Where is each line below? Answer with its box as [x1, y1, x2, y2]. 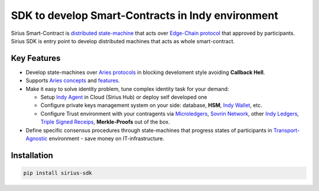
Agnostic [25, 135, 48, 142]
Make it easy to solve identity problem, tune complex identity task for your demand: [25, 85, 229, 92]
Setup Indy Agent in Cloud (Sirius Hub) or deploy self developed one [40, 93, 207, 101]
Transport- [273, 127, 300, 134]
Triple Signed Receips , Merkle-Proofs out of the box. [40, 118, 171, 125]
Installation [11, 150, 53, 160]
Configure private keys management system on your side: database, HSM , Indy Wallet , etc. [40, 102, 262, 109]
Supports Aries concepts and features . [25, 77, 121, 84]
